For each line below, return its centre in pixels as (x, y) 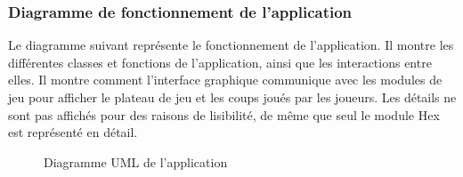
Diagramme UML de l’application (136, 161)
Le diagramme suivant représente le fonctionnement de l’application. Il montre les (231, 45)
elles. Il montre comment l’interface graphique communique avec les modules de (225, 80)
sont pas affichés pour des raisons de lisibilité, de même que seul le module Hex (224, 114)
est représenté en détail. (73, 132)
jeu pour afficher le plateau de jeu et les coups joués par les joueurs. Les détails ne (232, 97)
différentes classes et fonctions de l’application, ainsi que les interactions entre (220, 62)
